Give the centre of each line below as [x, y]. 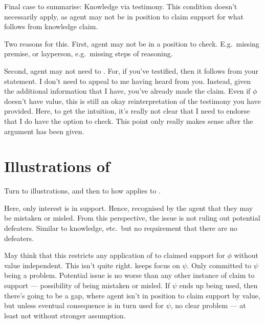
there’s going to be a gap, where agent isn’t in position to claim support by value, [132, 295]
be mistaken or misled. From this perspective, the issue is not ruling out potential [132, 218]
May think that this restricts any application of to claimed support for [115, 255]
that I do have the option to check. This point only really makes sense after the [129, 121]
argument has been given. [44, 131]
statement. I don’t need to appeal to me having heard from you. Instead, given [128, 81]
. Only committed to [219, 265]
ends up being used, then [218, 285]
